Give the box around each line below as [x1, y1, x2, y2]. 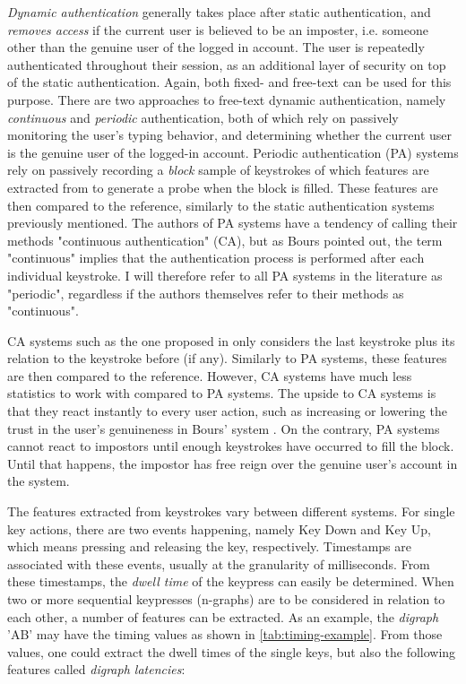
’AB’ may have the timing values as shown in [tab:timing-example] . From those [7, 625, 443, 644]
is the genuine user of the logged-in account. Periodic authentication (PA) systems [7, 143, 459, 161]
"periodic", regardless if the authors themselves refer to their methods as [7, 283, 404, 302]
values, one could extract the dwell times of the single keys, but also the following [7, 642, 456, 661]
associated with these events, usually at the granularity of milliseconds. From [7, 554, 430, 573]
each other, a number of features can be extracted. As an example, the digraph [7, 607, 439, 626]
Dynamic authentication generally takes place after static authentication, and [7, 3, 431, 21]
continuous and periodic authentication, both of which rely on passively [7, 108, 399, 126]
